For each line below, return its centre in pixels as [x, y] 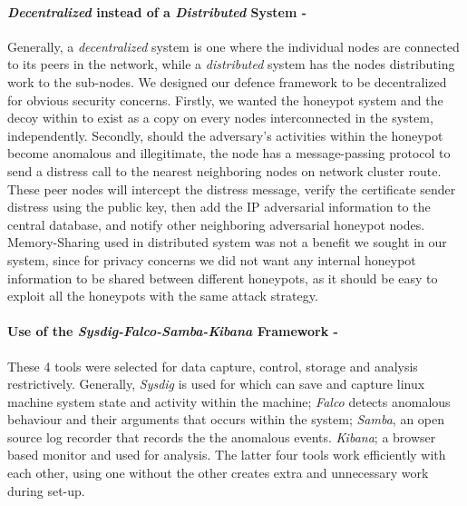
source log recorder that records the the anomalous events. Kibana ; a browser [222, 437]
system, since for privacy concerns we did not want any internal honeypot [212, 259]
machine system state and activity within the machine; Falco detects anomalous [229, 401]
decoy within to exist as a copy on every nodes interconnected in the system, [220, 118]
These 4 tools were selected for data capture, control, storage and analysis [213, 366]
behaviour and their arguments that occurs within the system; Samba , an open [226, 419]
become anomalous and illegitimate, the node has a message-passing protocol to [229, 153]
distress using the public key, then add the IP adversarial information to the [219, 207]
